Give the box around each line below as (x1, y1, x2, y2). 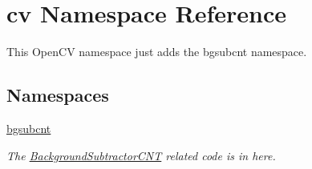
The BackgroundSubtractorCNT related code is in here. (6, 147, 276, 163)
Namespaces (6, 82, 109, 107)
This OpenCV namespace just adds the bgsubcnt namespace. (6, 43, 307, 60)
